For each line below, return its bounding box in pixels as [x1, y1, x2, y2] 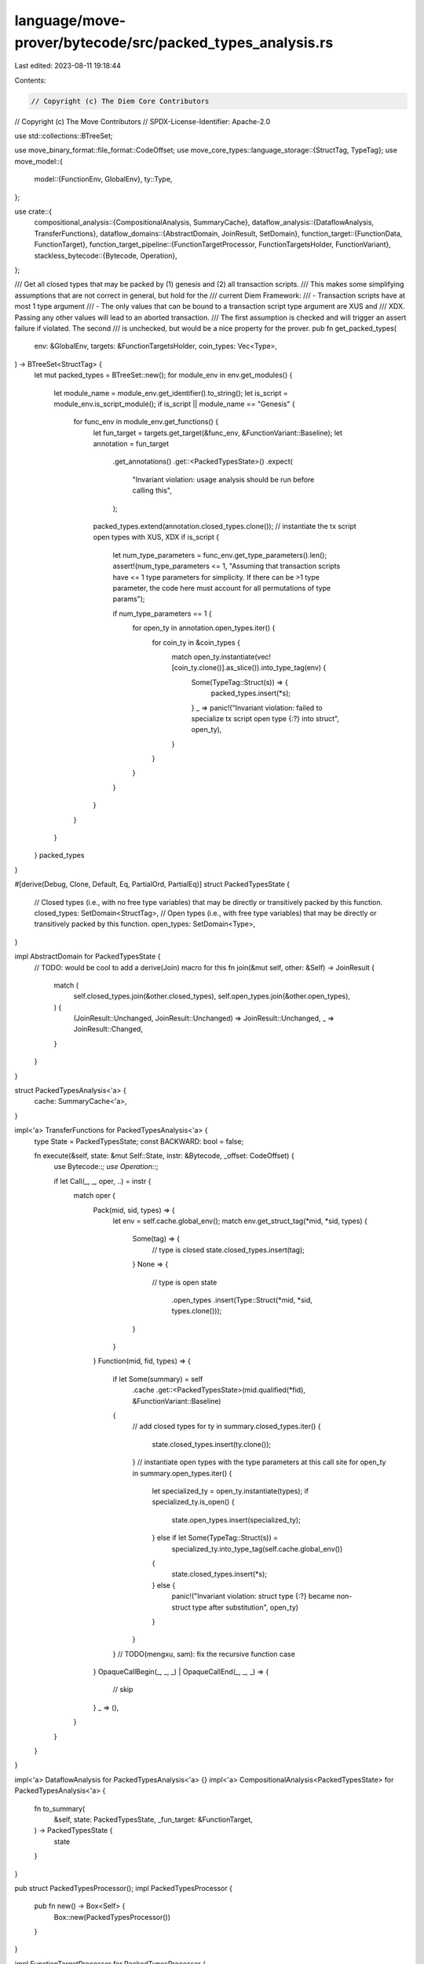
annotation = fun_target [93, 439, 170, 449]
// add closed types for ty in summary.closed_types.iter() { [132, 1422, 321, 1431]
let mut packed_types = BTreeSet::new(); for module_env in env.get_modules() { [34, 370, 293, 380]
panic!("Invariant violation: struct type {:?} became [171, 1592, 335, 1601]
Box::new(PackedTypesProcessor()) [53, 1912, 171, 1922]
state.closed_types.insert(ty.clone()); [152, 1439, 271, 1449]
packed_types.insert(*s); [210, 688, 291, 698]
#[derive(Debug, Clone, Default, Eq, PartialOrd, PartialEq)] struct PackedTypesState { [14, 880, 291, 889]
